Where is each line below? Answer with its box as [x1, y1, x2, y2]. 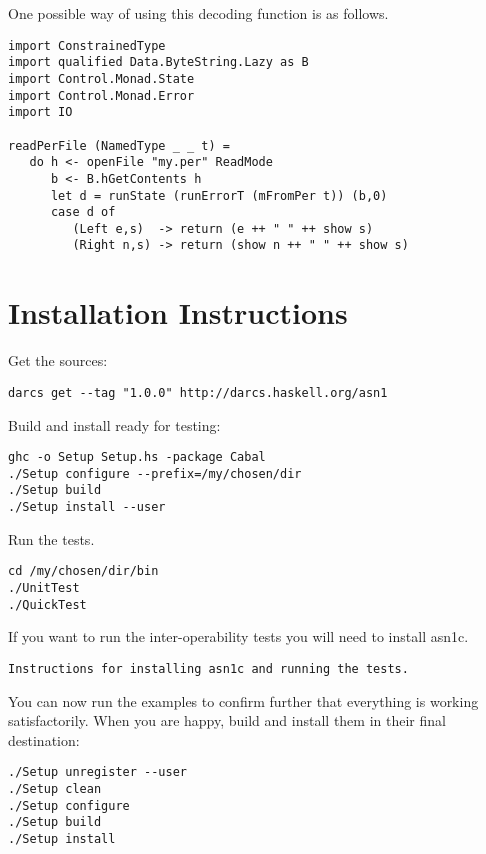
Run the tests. [8, 528, 95, 549]
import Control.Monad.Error [8, 88, 195, 103]
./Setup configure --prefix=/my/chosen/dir [8, 466, 302, 481]
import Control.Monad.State [8, 71, 195, 86]
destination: [8, 729, 80, 750]
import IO [8, 105, 73, 120]
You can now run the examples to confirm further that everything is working [8, 690, 479, 711]
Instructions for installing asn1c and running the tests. [8, 661, 409, 676]
